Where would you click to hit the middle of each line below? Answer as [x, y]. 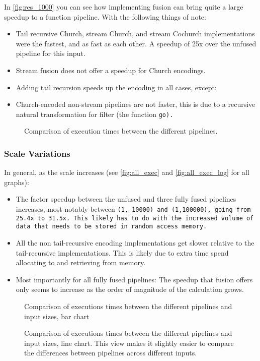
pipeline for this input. [51, 53]
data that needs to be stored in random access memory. [111, 227]
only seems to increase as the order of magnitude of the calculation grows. [130, 289]
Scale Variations [37, 153]
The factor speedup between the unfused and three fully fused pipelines [126, 199]
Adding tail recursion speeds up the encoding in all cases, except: [116, 87]
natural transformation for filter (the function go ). [95, 114]
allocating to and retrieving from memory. [81, 262]
